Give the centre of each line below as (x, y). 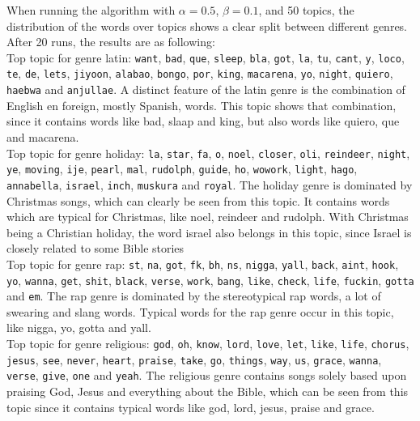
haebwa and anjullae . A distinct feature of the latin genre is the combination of (206, 89)
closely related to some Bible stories (95, 248)
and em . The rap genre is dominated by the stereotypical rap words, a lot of (194, 296)
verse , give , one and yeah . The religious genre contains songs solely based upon (207, 375)
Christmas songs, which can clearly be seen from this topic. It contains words (198, 200)
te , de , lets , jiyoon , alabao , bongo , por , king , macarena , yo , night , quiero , (200, 73)
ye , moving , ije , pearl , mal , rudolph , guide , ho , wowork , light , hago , (182, 169)
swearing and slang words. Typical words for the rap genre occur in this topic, (200, 311)
